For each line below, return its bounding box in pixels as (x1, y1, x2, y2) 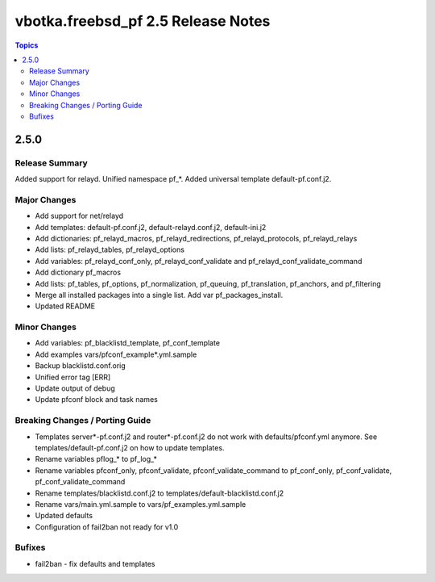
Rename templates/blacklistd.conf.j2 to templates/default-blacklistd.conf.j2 (35, 488, 284, 498)
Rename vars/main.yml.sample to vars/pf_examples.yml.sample (35, 499, 246, 509)
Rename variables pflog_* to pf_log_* (35, 454, 157, 464)
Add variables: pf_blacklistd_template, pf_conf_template (35, 338, 221, 348)
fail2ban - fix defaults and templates (35, 559, 155, 568)
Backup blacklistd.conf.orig (35, 361, 126, 371)
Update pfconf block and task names (35, 395, 159, 404)
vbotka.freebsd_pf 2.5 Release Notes (14, 12, 271, 30)
